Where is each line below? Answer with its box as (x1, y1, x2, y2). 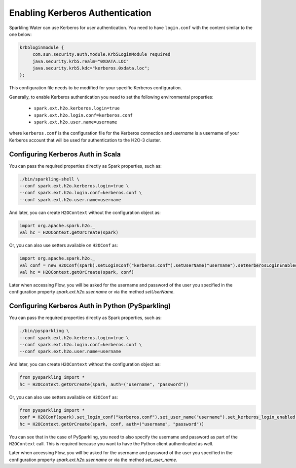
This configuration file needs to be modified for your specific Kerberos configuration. (9, 85, 182, 91)
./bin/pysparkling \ (19, 328, 69, 334)
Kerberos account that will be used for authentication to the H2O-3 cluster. (9, 137, 161, 143)
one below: (9, 31, 32, 37)
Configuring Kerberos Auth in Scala (9, 150, 121, 158)
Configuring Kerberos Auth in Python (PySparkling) (9, 302, 171, 310)
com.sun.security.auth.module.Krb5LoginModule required (32, 52, 171, 57)
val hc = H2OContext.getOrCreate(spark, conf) (19, 269, 134, 275)
